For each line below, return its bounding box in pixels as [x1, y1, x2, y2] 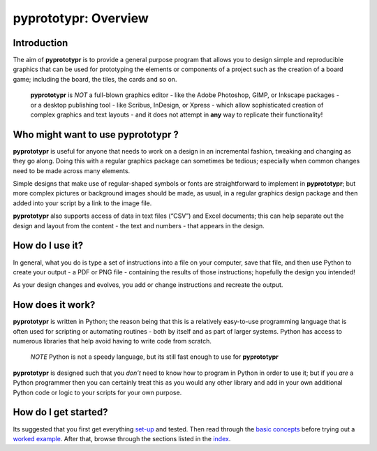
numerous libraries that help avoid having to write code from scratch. [13, 337, 212, 346]
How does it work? [13, 299, 96, 311]
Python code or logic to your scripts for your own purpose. [13, 388, 182, 397]
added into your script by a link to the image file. [13, 199, 152, 207]
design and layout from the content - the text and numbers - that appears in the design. [13, 221, 265, 230]
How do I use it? [13, 239, 84, 251]
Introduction [13, 37, 68, 49]
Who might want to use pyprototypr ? [13, 128, 179, 140]
